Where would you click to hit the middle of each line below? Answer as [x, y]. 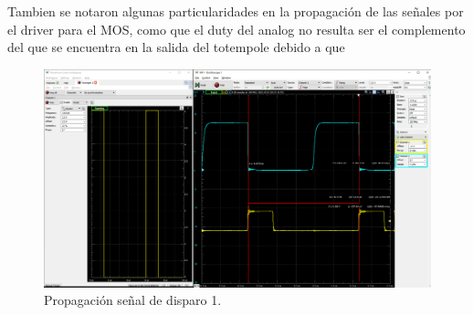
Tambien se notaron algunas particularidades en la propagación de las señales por [236, 11]
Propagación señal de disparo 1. [133, 300]
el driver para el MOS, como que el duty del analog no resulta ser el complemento [236, 29]
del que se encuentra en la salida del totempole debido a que [176, 47]
